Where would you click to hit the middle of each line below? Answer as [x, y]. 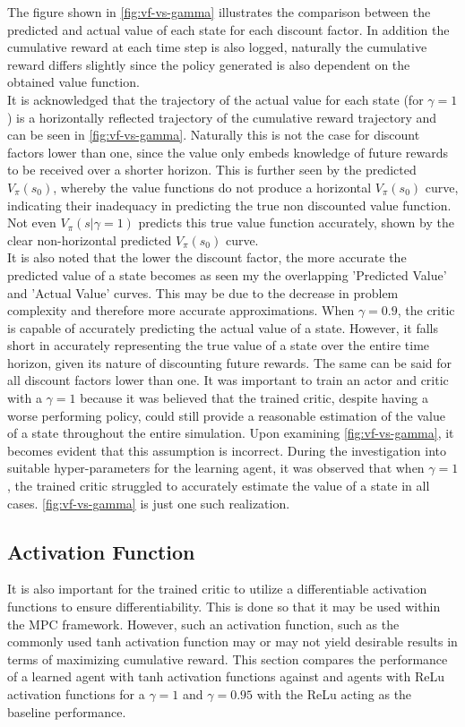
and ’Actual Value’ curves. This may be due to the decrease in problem [203, 292]
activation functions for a [76, 693]
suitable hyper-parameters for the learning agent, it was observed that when [216, 468]
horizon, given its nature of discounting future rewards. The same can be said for [230, 362]
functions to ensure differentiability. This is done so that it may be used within [224, 607]
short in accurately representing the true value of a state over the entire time [219, 345]
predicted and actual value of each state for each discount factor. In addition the [228, 29]
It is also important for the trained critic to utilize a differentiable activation [217, 589]
